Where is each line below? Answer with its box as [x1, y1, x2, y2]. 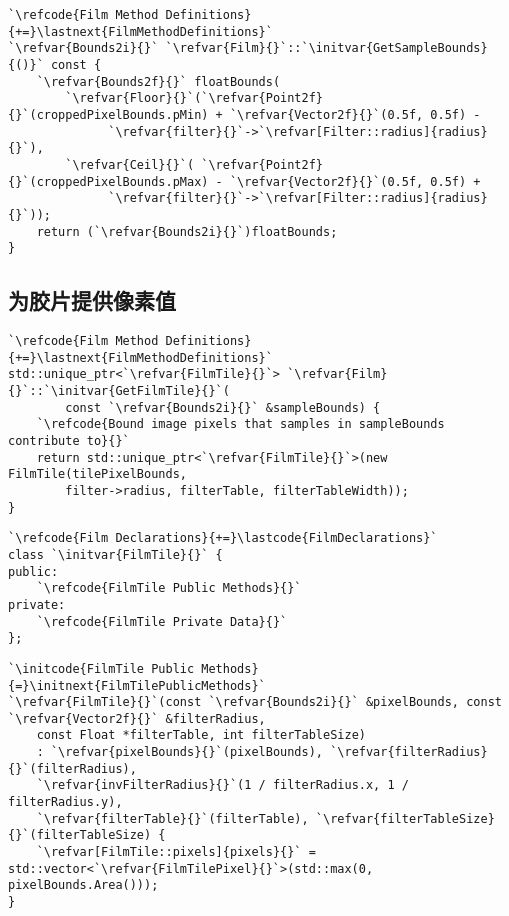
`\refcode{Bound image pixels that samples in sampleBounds [36, 417, 445, 432]
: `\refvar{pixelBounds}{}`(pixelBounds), [36, 745, 323, 760]
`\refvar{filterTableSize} [315, 811, 495, 826]
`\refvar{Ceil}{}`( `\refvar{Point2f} [65, 157, 323, 172]
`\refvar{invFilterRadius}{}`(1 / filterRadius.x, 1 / [36, 778, 409, 793]
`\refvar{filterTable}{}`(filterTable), [36, 811, 309, 826]
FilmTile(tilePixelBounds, [8, 467, 187, 482]
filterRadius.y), [8, 795, 123, 810]
